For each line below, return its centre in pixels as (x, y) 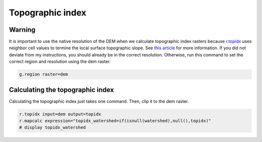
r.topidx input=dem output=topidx (60, 114)
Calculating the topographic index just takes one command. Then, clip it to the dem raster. (99, 101)
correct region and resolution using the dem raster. (60, 62)
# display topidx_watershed (52, 128)
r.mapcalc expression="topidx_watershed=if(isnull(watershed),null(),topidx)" (115, 121)
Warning (22, 30)
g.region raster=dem (43, 74)
